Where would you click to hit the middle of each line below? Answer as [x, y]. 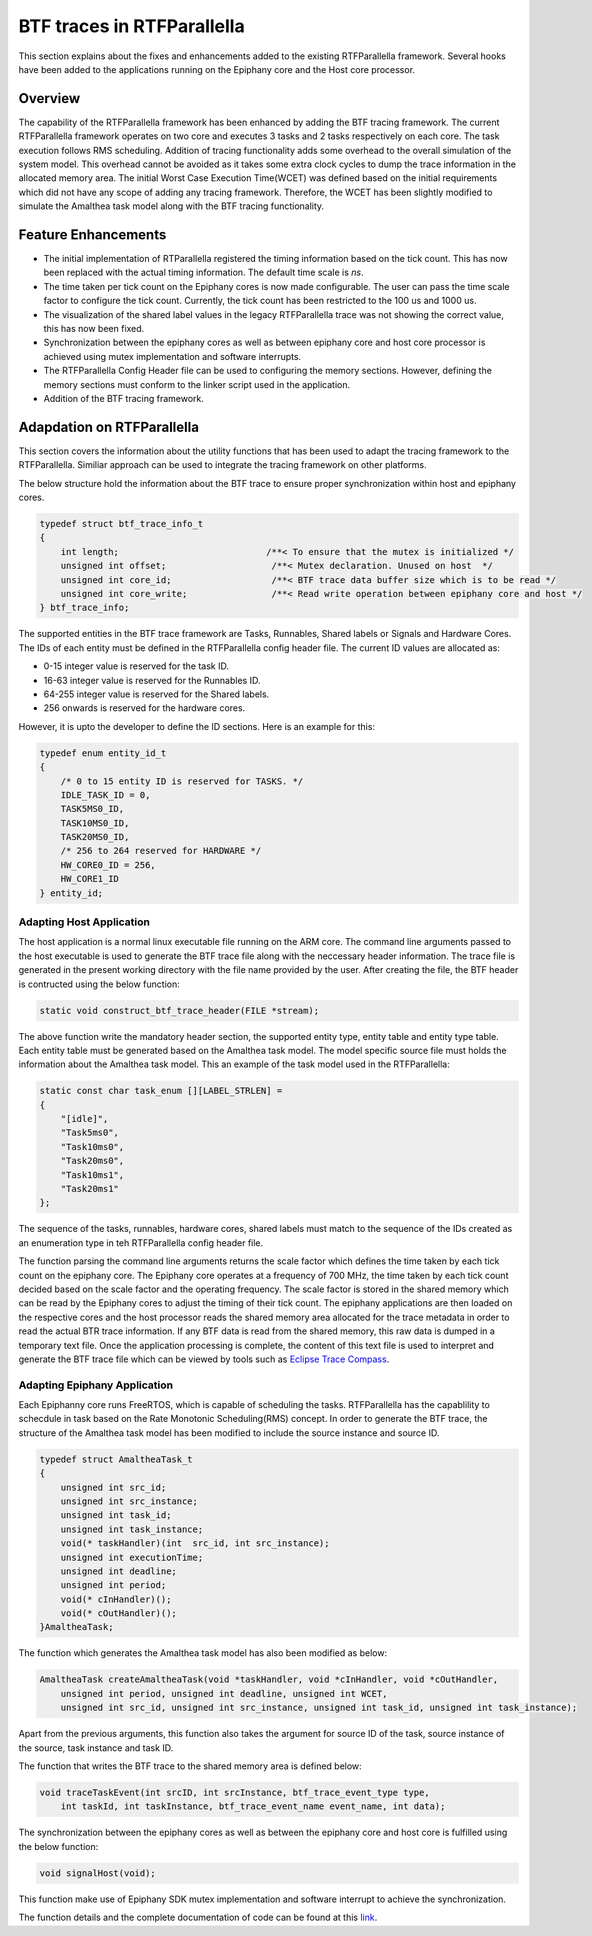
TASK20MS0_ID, [95, 837]
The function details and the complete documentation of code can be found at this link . [198, 1917]
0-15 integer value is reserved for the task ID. [136, 666]
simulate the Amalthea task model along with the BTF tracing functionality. [171, 206]
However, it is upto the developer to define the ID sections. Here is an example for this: [196, 726]
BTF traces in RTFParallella [131, 26]
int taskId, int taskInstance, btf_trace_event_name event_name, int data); [253, 1806]
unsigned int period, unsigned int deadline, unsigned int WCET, [224, 1693]
